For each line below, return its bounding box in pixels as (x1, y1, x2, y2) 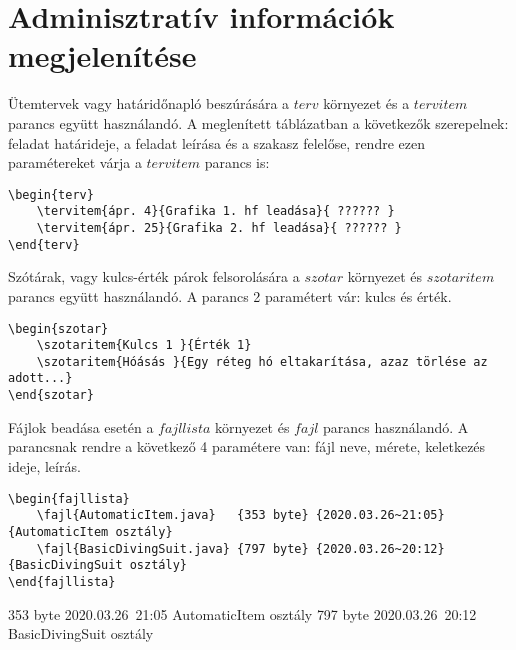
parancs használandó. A (323, 416, 469, 437)
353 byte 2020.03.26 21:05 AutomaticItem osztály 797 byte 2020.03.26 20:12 (8, 603, 477, 624)
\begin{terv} (8, 187, 94, 202)
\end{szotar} (8, 388, 94, 403)
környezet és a (323, 93, 410, 114)
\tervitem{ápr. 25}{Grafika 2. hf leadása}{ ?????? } (36, 221, 402, 235)
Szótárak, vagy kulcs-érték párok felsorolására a (8, 266, 300, 287)
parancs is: (204, 152, 270, 173)
